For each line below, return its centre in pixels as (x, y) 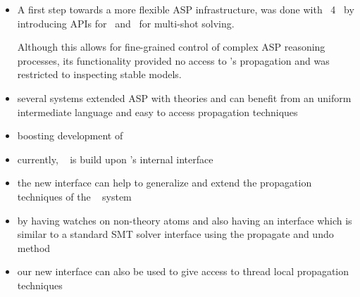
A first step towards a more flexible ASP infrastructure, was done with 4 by (186, 9)
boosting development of (70, 135)
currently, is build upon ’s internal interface (115, 159)
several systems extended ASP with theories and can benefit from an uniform (184, 97)
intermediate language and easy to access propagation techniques (157, 112)
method (34, 247)
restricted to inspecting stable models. (99, 74)
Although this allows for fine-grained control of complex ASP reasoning (171, 47)
